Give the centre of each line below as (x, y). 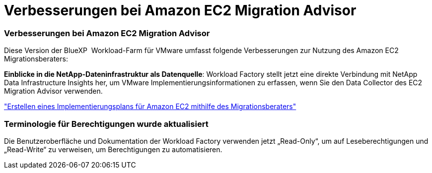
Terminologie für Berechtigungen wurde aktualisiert (106, 124)
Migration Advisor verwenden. (53, 91)
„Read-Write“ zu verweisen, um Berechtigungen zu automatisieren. (113, 149)
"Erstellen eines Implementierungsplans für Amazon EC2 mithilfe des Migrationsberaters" (150, 107)
